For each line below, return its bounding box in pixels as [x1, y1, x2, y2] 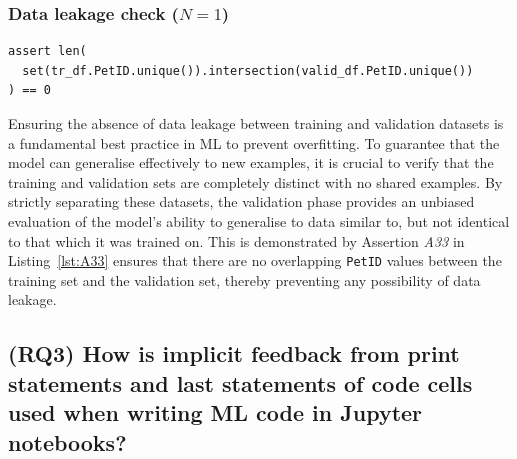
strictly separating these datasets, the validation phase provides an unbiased [8, 191, 475, 212]
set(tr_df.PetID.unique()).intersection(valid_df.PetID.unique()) [22, 63, 474, 78]
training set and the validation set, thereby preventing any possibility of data [8, 269, 481, 290]
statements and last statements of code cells [8, 367, 473, 398]
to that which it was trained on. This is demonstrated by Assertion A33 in [8, 230, 465, 251]
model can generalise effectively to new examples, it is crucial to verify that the [8, 152, 494, 173]
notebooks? [8, 426, 127, 457]
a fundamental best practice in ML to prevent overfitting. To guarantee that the [8, 132, 500, 153]
